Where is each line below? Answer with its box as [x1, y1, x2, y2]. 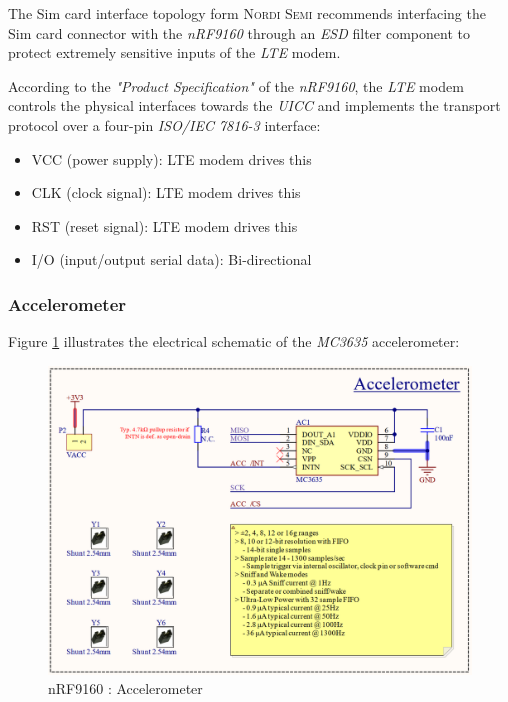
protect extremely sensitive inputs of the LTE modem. [8, 42, 341, 63]
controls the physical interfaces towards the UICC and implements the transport [8, 95, 501, 116]
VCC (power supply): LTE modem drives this [31, 148, 312, 169]
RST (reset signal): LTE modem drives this [31, 215, 298, 236]
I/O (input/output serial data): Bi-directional [31, 249, 312, 270]
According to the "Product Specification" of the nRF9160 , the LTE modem [8, 75, 464, 96]
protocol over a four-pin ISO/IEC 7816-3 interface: [8, 114, 321, 135]
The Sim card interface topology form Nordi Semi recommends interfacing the [8, 3, 486, 23]
